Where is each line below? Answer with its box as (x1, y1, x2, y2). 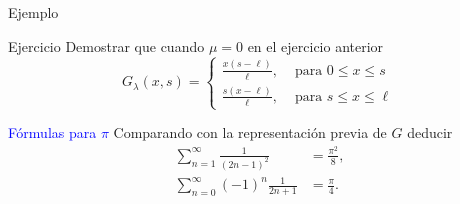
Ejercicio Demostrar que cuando (8, 35, 205, 56)
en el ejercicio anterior (247, 35, 384, 56)
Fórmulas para (8, 122, 97, 143)
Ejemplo (8, 2, 59, 22)
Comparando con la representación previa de (113, 122, 387, 143)
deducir (407, 122, 453, 143)
